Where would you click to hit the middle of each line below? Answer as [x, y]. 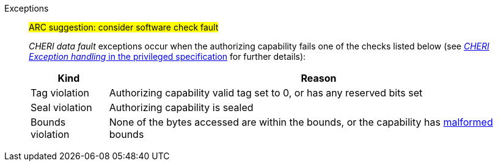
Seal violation [61, 107]
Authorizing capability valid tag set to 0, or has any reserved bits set [266, 93]
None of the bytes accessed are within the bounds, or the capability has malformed [301, 122]
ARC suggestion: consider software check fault [124, 27]
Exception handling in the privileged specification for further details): [167, 56]
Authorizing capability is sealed [181, 107]
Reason [319, 78]
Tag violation [60, 93]
